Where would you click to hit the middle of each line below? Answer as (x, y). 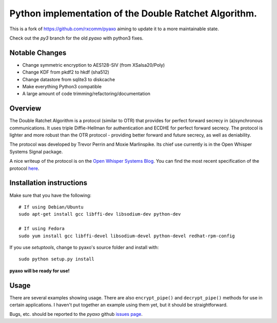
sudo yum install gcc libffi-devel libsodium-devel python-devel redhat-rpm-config (127, 236)
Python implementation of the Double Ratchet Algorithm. (133, 13)
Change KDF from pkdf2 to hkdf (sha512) (66, 72)
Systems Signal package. (36, 151)
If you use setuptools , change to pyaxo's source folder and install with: (84, 247)
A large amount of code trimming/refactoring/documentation (86, 94)
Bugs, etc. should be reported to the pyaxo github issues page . (76, 314)
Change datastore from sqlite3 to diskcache (69, 79)
